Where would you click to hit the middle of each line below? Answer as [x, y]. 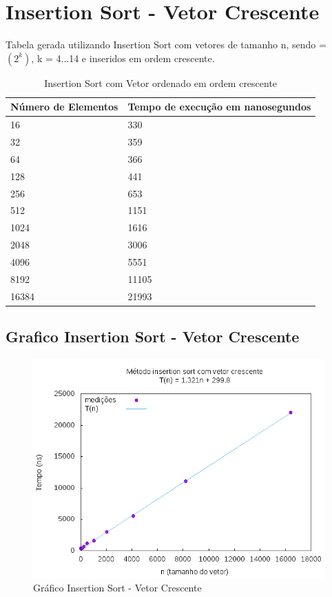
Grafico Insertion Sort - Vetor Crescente [153, 336]
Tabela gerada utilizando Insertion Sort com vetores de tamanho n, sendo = [166, 45]
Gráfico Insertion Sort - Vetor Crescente [117, 588]
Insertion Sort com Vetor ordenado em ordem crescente [161, 82]
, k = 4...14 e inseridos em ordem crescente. [123, 58]
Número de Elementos [64, 107]
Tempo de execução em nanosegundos [219, 107]
